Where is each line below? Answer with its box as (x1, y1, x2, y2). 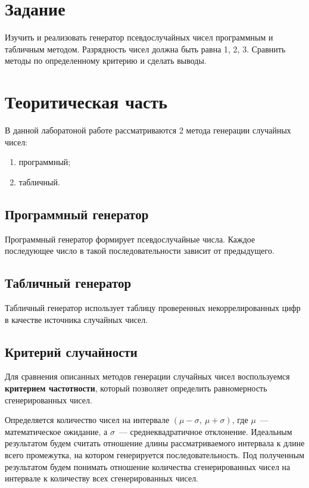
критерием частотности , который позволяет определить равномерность (5, 381, 267, 394)
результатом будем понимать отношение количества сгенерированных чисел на (5, 460, 291, 473)
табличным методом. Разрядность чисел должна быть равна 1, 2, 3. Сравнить (5, 42, 286, 55)
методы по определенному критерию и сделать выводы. (5, 54, 207, 67)
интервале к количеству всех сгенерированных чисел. (5, 472, 199, 484)
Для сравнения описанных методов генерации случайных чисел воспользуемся (5, 370, 290, 383)
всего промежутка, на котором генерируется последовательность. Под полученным (5, 448, 305, 461)
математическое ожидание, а (5, 425, 108, 437)
